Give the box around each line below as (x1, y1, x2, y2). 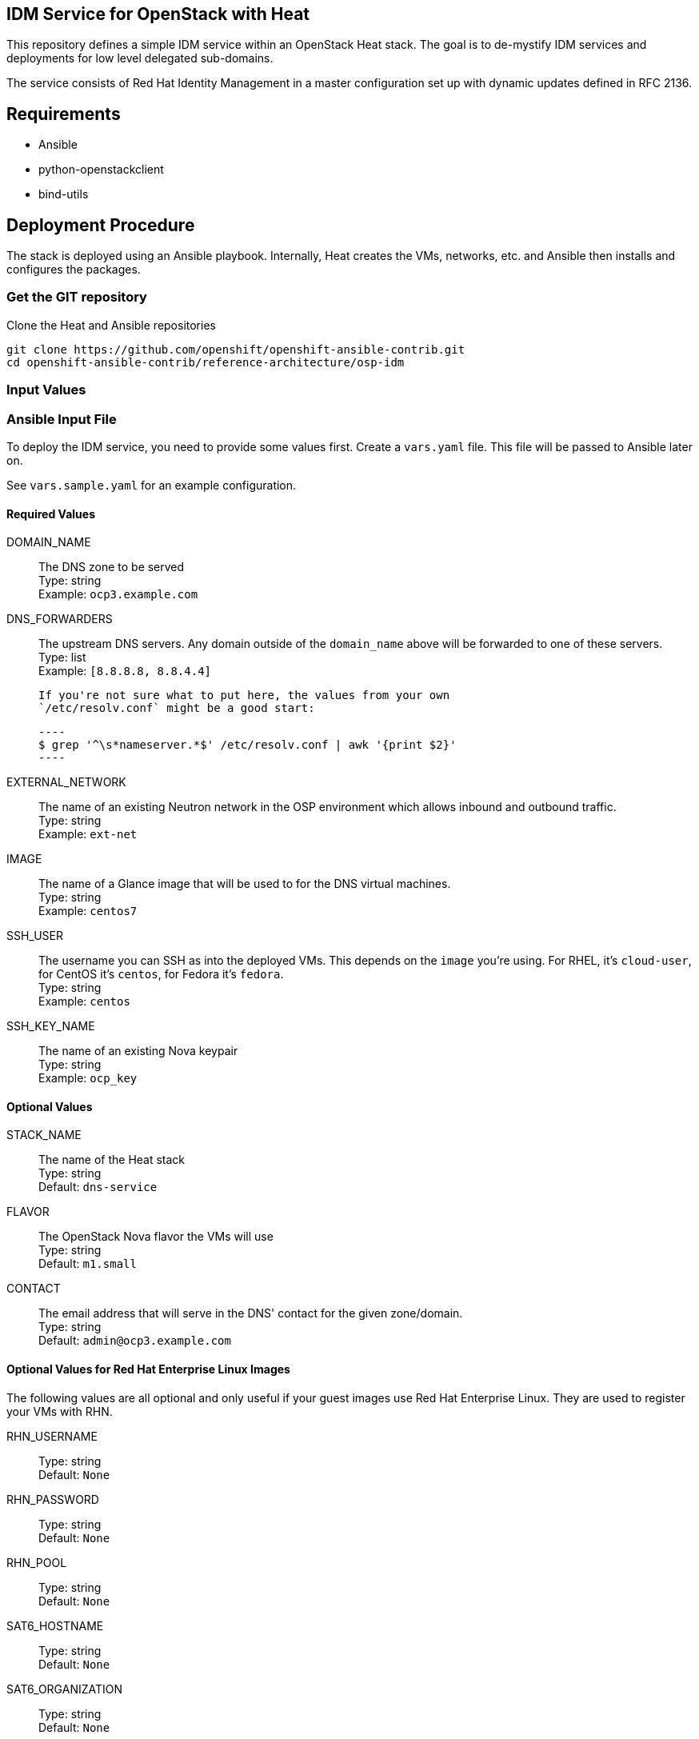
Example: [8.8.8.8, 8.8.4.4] (38, 664, 211, 678)
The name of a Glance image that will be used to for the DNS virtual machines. (38, 877, 451, 891)
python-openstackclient (38, 162, 164, 177)
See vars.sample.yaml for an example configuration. (6, 478, 297, 492)
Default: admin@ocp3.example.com (38, 1333, 231, 1348)
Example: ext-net (38, 827, 138, 842)
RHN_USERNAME (6, 1429, 98, 1443)
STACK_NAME (6, 1128, 82, 1142)
